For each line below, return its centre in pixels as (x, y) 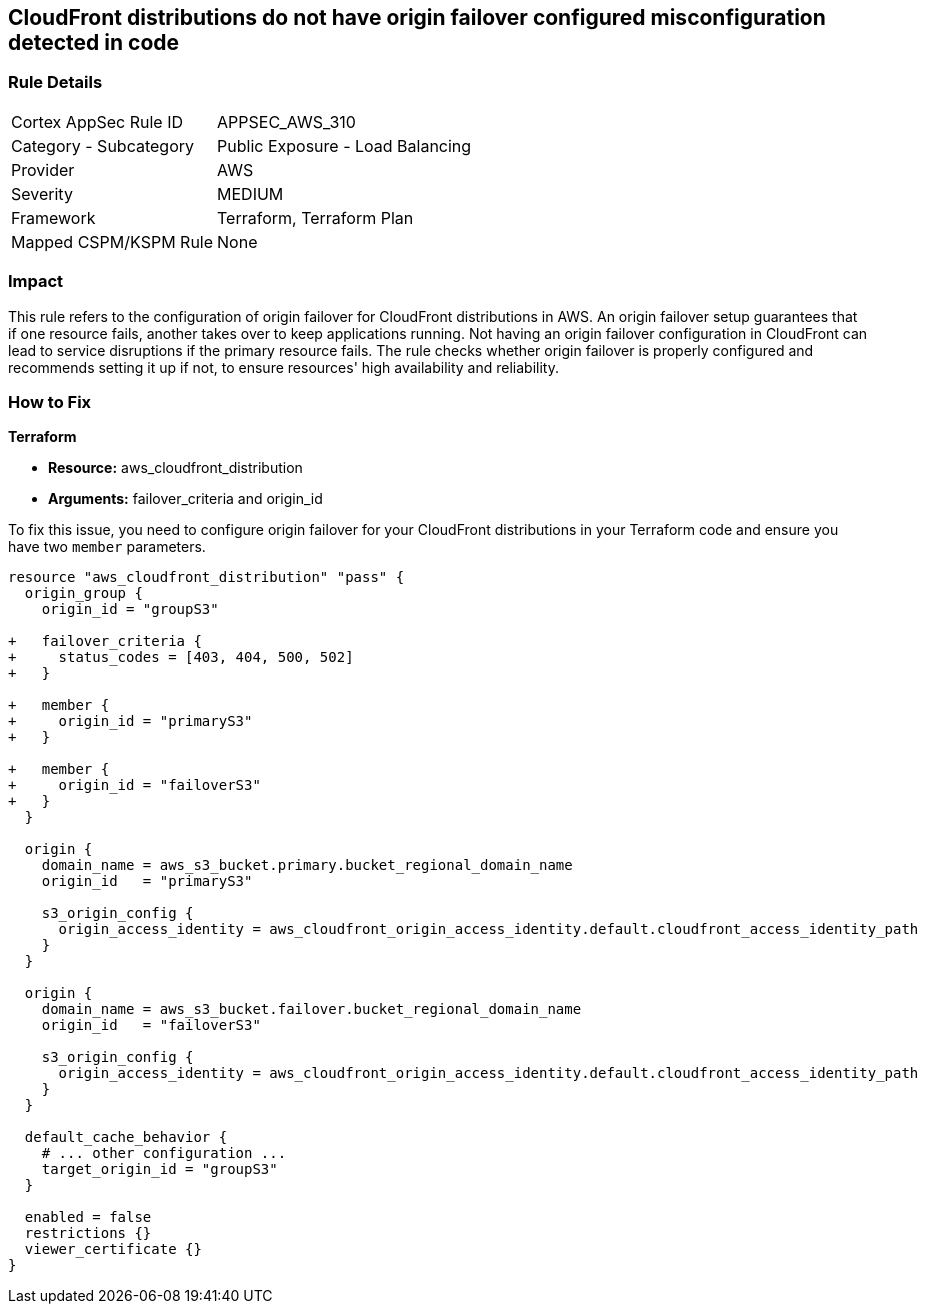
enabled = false (88, 1217)
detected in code (94, 42)
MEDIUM (250, 193)
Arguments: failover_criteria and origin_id (185, 499)
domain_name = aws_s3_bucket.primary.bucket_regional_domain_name (307, 865)
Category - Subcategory (102, 145)
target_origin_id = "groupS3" (159, 1169)
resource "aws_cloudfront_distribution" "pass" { (206, 577)
